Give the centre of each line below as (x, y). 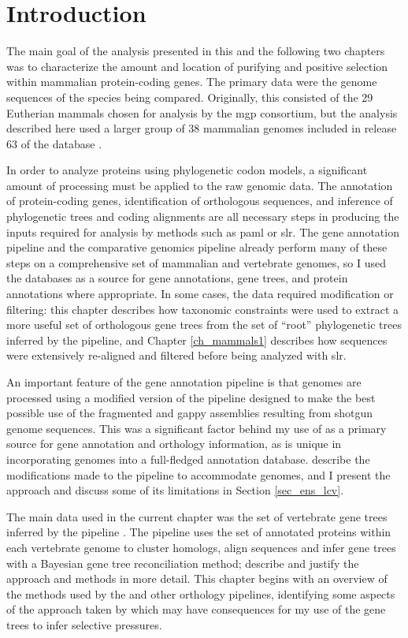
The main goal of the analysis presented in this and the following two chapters (196, 51)
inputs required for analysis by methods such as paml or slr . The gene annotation (203, 231)
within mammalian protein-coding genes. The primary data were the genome (192, 82)
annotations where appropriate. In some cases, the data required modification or (200, 294)
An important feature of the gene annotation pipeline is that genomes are (184, 382)
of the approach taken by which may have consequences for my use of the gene (196, 609)
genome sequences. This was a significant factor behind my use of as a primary (197, 428)
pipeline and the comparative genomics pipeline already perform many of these (197, 247)
